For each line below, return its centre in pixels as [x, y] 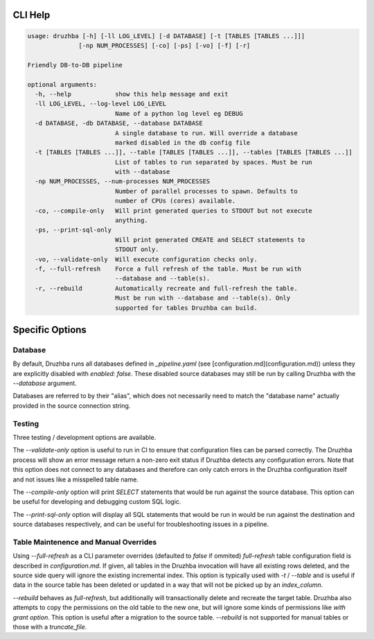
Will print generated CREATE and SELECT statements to [210, 240]
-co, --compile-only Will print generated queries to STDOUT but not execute [174, 211]
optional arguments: [62, 84]
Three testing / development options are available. [84, 437]
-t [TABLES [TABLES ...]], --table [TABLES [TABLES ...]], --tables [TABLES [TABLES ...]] [194, 152]
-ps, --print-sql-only [73, 230]
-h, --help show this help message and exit [132, 94]
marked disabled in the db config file [182, 143]
